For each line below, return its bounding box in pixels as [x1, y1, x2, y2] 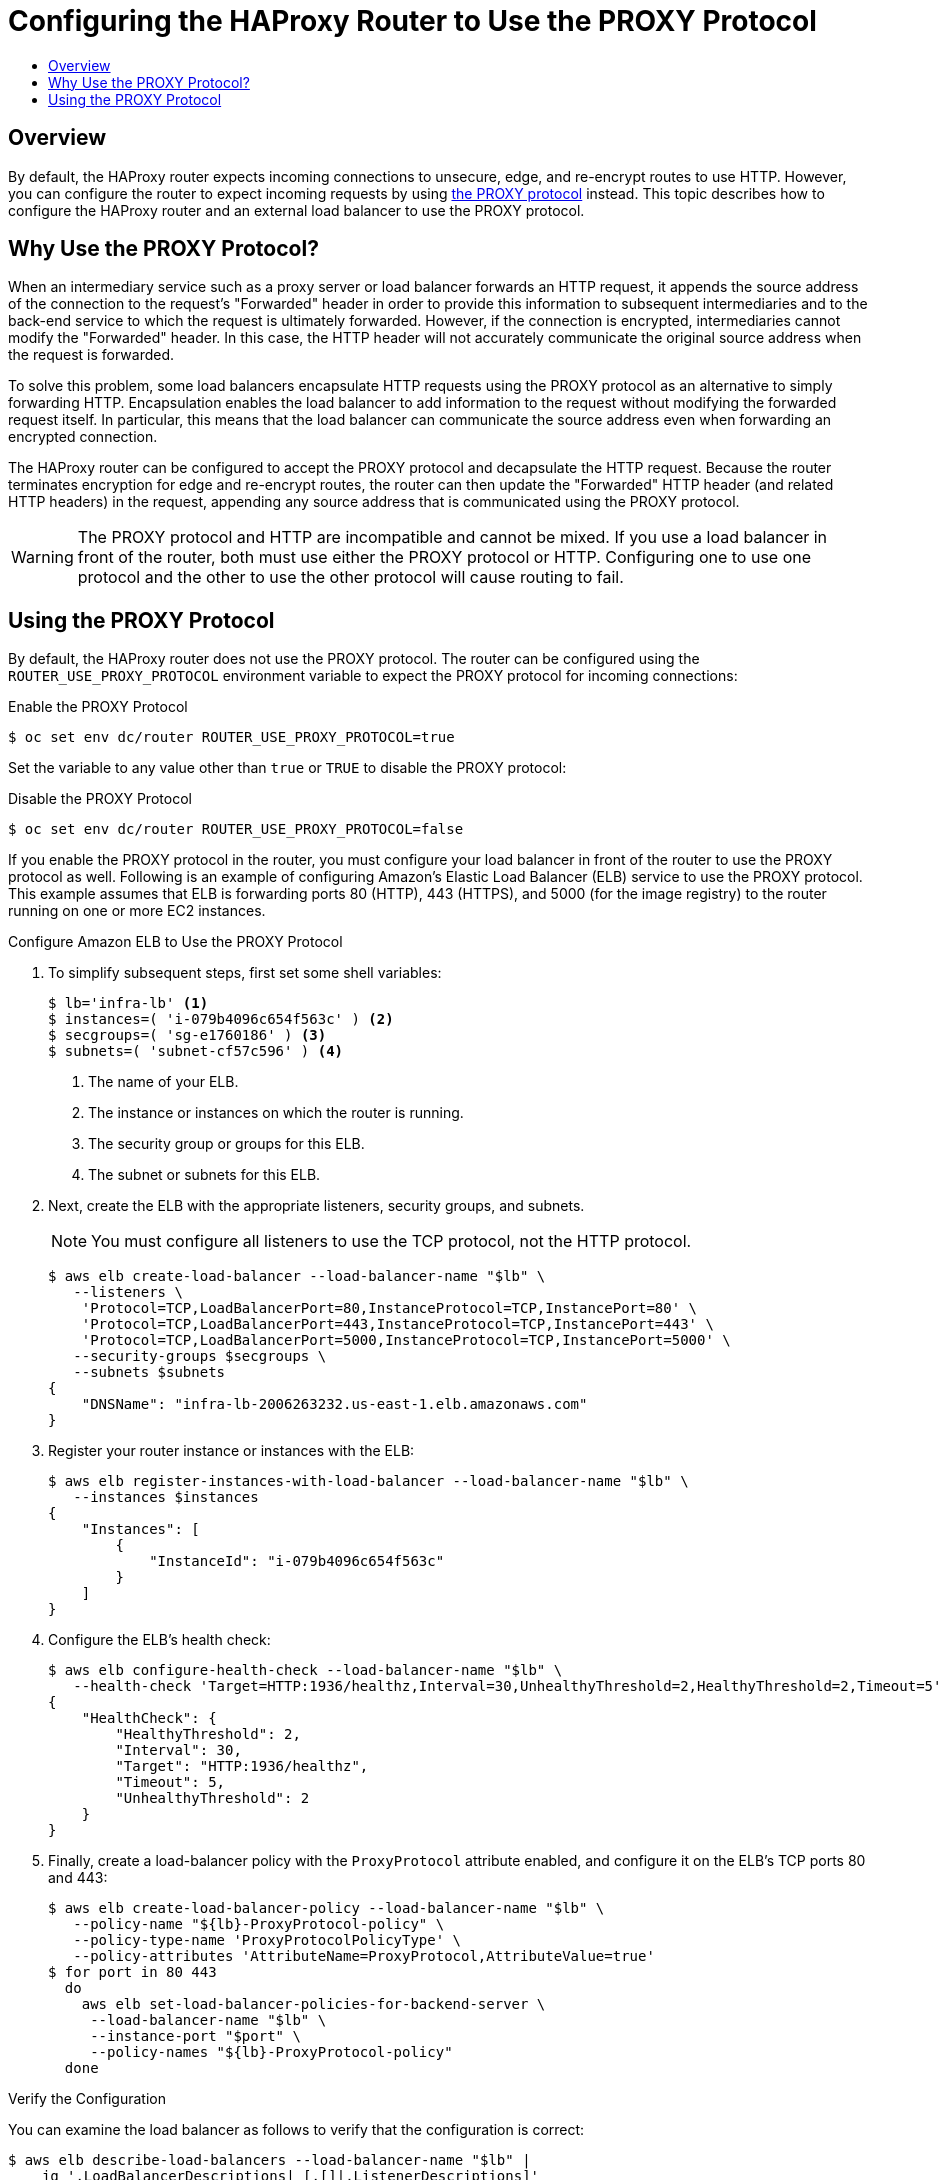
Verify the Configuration [8, 2090, 166, 2108]
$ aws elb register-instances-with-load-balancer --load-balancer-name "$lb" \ [48, 1473, 689, 1490]
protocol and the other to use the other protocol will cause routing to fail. [77, 567, 624, 588]
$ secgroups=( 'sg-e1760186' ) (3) [48, 1027, 327, 1044]
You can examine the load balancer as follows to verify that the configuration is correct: [8, 2121, 585, 2139]
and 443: [48, 1869, 108, 1887]
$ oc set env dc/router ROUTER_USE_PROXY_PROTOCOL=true [8, 729, 455, 746]
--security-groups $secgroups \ [73, 1348, 327, 1365]
